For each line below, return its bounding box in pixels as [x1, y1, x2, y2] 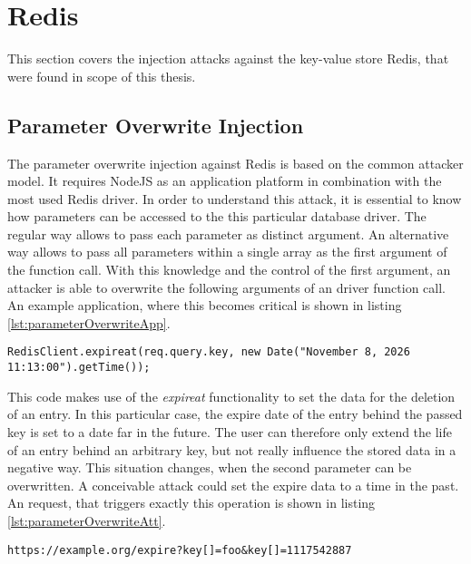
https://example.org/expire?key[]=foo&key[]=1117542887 [7, 543, 352, 557]
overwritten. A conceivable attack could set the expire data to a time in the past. [7, 475, 459, 494]
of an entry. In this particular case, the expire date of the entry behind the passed [7, 404, 463, 423]
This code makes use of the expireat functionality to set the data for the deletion [7, 386, 456, 405]
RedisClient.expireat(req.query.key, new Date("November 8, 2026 [7, 345, 410, 359]
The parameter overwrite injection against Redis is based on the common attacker [7, 153, 464, 172]
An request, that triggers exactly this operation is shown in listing [7, 493, 376, 512]
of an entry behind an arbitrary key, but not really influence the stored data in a [7, 440, 456, 459]
